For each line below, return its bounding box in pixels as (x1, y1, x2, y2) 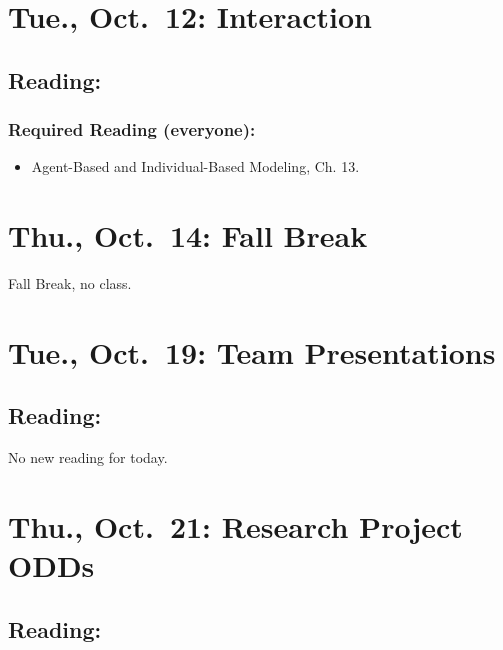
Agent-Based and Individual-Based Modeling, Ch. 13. (31, 156, 360, 177)
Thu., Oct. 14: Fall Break (8, 215, 368, 256)
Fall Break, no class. (8, 273, 132, 294)
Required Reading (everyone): (8, 117, 256, 142)
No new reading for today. (8, 447, 168, 468)
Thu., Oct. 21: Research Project (8, 506, 463, 547)
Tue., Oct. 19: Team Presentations (8, 331, 496, 372)
